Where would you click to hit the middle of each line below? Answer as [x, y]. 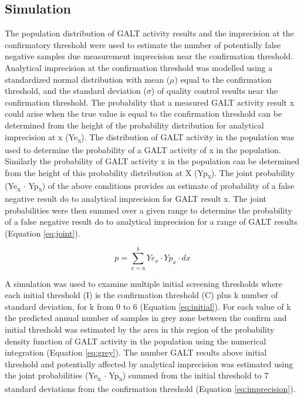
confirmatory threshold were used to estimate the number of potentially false [143, 44]
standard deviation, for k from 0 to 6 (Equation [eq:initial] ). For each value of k [148, 306]
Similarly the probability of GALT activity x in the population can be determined [152, 161]
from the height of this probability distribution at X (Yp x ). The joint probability [150, 173]
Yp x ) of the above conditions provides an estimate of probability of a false [161, 186]
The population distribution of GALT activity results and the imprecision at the [149, 33]
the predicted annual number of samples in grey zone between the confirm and [146, 318]
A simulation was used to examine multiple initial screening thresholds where [144, 283]
